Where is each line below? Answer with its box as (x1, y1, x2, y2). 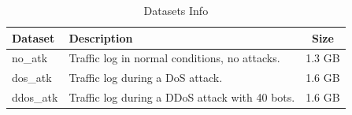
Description (69, 29, 133, 46)
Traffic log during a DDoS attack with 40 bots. (69, 89, 295, 106)
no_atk (12, 50, 48, 66)
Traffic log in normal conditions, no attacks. (69, 50, 280, 66)
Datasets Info (143, 2, 209, 18)
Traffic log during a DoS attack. (69, 69, 223, 86)
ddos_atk (12, 89, 58, 106)
